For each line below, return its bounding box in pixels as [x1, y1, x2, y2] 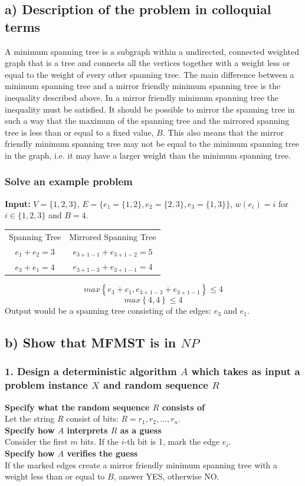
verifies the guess [67, 447, 138, 459]
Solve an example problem [5, 174, 133, 189]
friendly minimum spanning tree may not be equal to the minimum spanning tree [5, 137, 299, 150]
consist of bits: [66, 412, 119, 425]
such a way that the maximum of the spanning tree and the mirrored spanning [5, 114, 290, 127]
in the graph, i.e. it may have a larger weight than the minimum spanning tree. [5, 149, 291, 161]
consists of [162, 400, 205, 413]
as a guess [120, 423, 162, 436]
